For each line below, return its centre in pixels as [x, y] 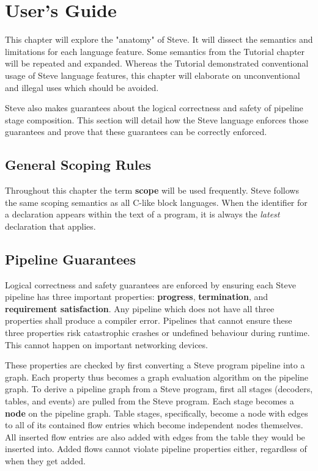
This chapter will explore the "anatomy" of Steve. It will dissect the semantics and [159, 39]
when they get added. [45, 460]
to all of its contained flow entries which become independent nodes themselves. [154, 425]
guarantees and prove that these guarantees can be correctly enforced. [136, 132]
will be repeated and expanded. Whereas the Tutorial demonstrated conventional [157, 63]
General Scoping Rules [78, 165]
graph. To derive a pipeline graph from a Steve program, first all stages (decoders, [159, 389]
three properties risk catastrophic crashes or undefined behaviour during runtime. [157, 333]
